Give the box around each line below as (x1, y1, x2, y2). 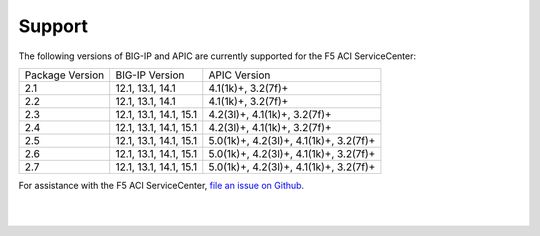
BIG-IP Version (115, 68, 185, 82)
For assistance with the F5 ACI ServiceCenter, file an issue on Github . (18, 179, 305, 191)
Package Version (24, 68, 105, 82)
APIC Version (208, 68, 271, 82)
